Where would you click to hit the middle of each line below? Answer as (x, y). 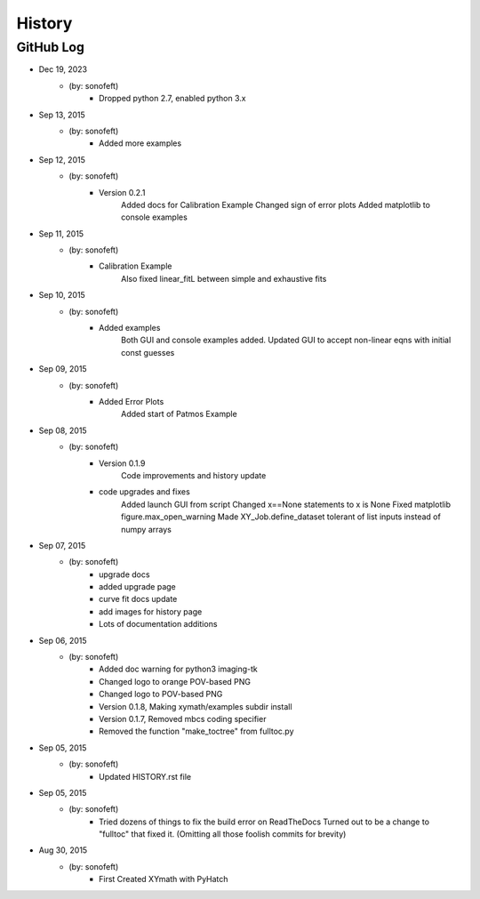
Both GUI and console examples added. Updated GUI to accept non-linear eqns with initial (286, 340)
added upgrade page (138, 587)
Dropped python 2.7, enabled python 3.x (172, 99)
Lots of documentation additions (158, 624)
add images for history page (151, 611)
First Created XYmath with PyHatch (164, 879)
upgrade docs (124, 574)
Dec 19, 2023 (63, 69)
